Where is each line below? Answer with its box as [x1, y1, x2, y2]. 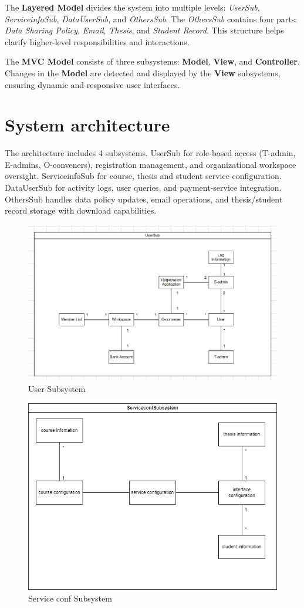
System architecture [5, 113, 170, 137]
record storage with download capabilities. [5, 204, 157, 217]
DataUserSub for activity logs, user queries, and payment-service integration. [5, 181, 282, 194]
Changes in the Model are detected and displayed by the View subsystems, [5, 66, 281, 79]
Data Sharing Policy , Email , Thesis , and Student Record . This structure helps [5, 24, 284, 36]
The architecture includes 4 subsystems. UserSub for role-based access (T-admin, [5, 147, 296, 159]
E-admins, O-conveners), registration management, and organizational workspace [5, 158, 296, 170]
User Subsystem [28, 383, 86, 395]
